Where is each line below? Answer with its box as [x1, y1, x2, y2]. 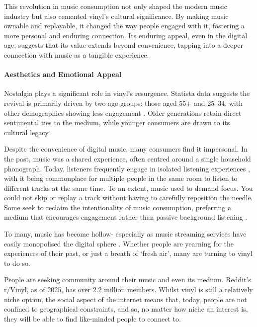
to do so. [4, 257, 30, 268]
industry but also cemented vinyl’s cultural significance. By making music [4, 10, 229, 21]
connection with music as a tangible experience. [4, 49, 149, 60]
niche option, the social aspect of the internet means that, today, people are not [4, 294, 247, 304]
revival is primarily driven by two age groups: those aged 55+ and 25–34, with [4, 97, 243, 108]
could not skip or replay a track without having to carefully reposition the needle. [4, 192, 253, 203]
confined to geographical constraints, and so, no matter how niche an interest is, [4, 304, 248, 314]
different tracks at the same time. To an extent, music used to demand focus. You [4, 182, 253, 193]
